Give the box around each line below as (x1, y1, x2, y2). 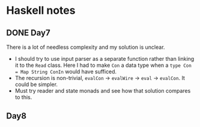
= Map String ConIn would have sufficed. (14, 68, 117, 75)
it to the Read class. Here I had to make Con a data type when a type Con (14, 61, 192, 69)
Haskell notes (6, 4, 76, 17)
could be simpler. (14, 81, 58, 88)
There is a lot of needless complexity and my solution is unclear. (6, 43, 165, 51)
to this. (14, 94, 32, 101)
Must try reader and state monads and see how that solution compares (14, 87, 191, 94)
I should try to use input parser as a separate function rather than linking (14, 55, 195, 62)
